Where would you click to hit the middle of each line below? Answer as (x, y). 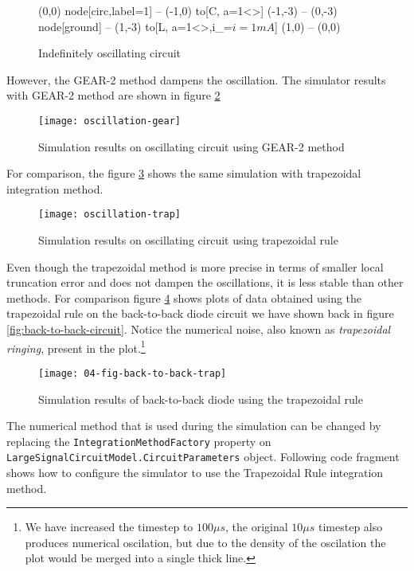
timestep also (351, 527)
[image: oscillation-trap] (109, 215)
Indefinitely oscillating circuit (110, 53)
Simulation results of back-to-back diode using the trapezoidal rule (201, 399)
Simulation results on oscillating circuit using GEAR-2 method (191, 146)
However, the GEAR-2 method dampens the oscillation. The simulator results (196, 79)
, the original (257, 527)
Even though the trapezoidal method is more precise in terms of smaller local (195, 266)
